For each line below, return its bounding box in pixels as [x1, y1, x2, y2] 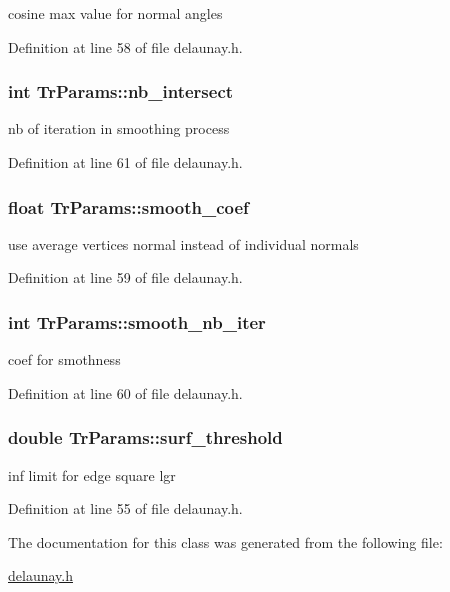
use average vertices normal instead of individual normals [8, 233, 359, 254]
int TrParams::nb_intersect [8, 79, 234, 104]
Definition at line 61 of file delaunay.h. [8, 152, 243, 172]
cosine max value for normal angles [8, 3, 223, 23]
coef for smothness [8, 349, 121, 370]
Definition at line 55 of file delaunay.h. [8, 498, 243, 519]
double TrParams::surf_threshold [8, 425, 283, 450]
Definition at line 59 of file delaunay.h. [8, 267, 243, 288]
